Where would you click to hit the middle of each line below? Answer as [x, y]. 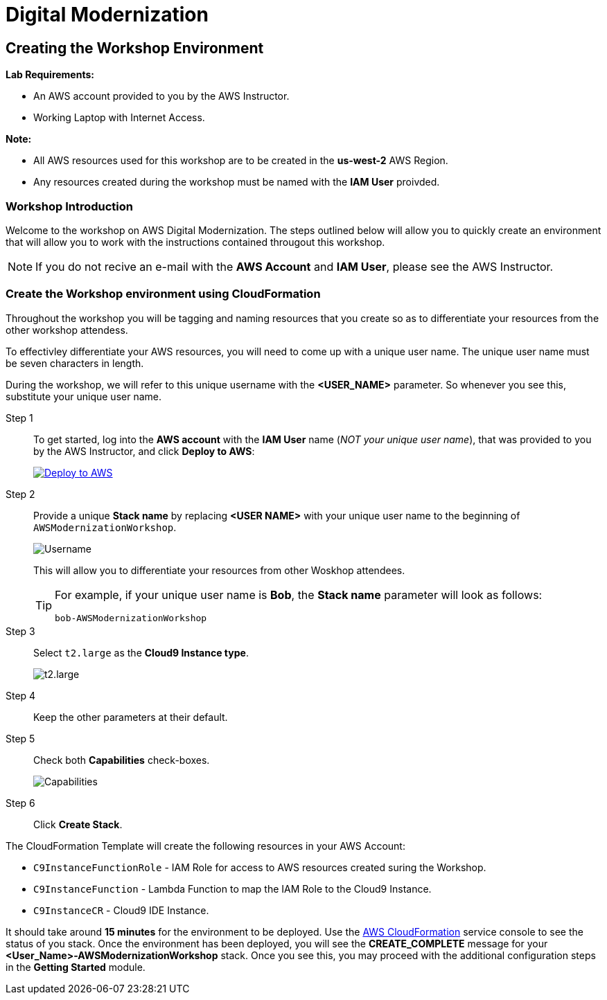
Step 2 [20, 494]
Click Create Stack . [78, 824]
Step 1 [19, 418]
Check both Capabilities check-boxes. [122, 760]
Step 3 [20, 631]
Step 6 [20, 803]
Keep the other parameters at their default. [131, 717]
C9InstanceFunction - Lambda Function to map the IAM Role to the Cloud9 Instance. [232, 889]
